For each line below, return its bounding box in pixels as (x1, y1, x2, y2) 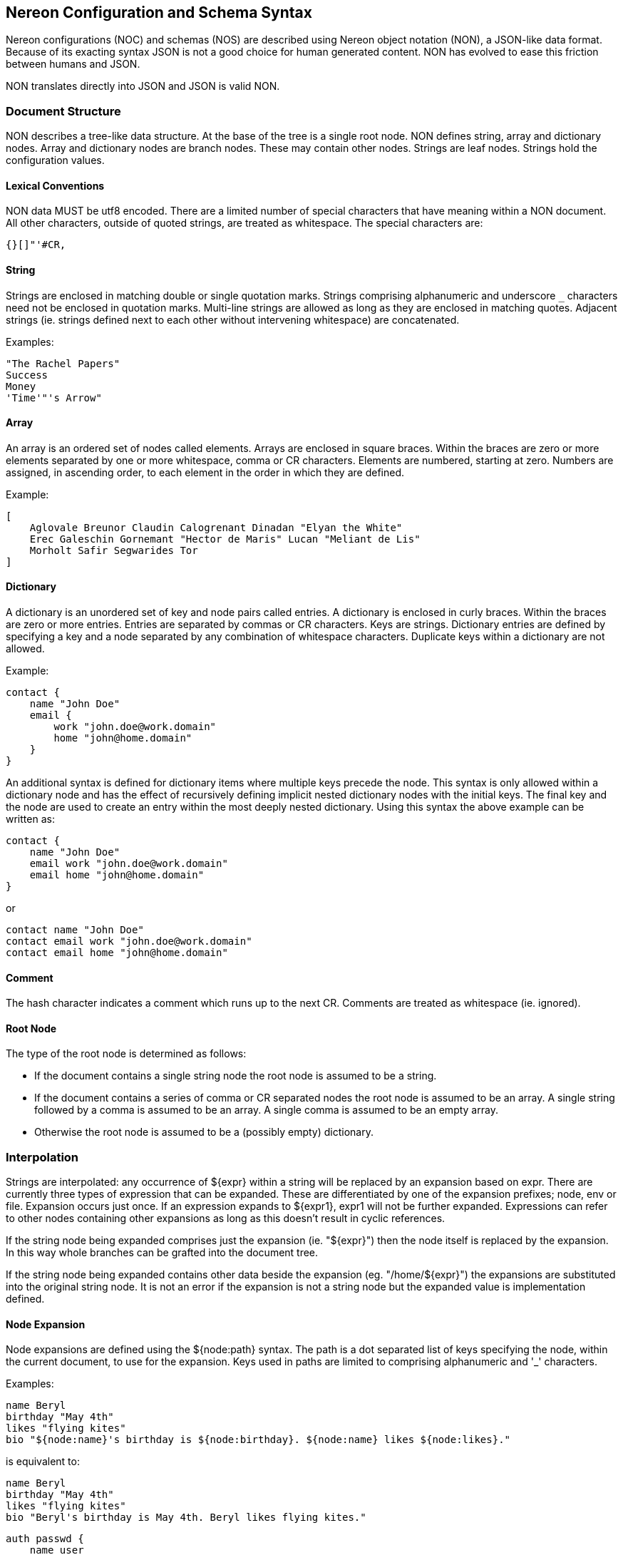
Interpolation (6, 1149, 79, 1164)
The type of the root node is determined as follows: (6, 1047, 247, 1060)
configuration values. (6, 154, 105, 167)
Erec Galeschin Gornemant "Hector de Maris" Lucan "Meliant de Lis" (29, 533, 421, 545)
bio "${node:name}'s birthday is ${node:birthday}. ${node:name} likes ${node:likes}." (6, 1434, 511, 1446)
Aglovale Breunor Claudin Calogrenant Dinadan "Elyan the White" (29, 521, 403, 533)
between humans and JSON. (6, 58, 140, 71)
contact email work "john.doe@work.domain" (6, 935, 252, 948)
